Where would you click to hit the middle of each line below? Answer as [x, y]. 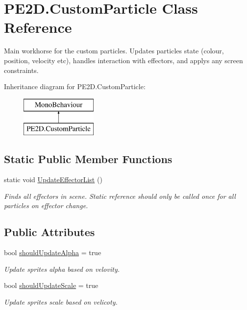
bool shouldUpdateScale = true [51, 285]
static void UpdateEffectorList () [53, 179]
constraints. [21, 70]
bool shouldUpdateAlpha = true [53, 252]
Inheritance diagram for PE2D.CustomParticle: [75, 86]
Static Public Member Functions [88, 159]
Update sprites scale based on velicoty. [61, 301]
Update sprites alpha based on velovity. [62, 269]
